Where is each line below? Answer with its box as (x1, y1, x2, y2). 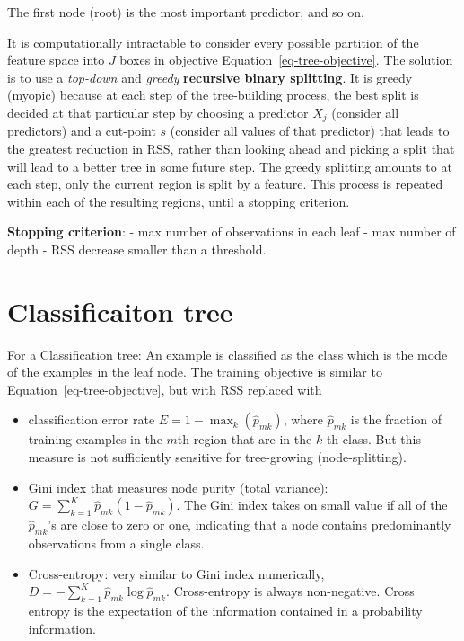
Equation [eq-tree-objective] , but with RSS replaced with (7, 379, 322, 398)
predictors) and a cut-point (7, 121, 156, 140)
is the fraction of (350, 410, 442, 429)
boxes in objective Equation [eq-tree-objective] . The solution (119, 50, 453, 69)
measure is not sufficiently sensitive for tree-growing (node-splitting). (28, 448, 407, 467)
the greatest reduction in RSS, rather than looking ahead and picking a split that (7, 139, 455, 158)
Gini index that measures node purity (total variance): (28, 477, 328, 496)
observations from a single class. (28, 534, 205, 553)
